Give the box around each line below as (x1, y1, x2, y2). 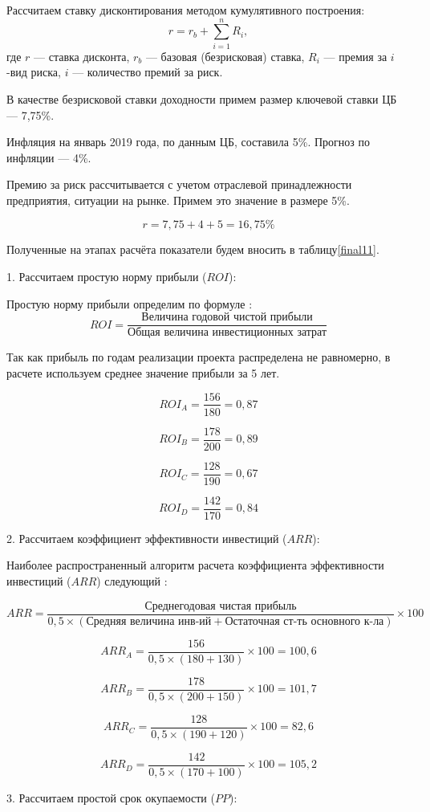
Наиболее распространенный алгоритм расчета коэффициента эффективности (6, 557, 384, 573)
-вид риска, (6, 63, 61, 80)
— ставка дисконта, (34, 47, 130, 64)
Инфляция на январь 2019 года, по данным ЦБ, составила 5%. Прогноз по (6, 133, 370, 150)
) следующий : (96, 572, 168, 589)
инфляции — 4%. (6, 149, 91, 165)
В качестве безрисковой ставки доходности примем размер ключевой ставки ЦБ (6, 90, 397, 107)
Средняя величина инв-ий (86, 615, 212, 627)
